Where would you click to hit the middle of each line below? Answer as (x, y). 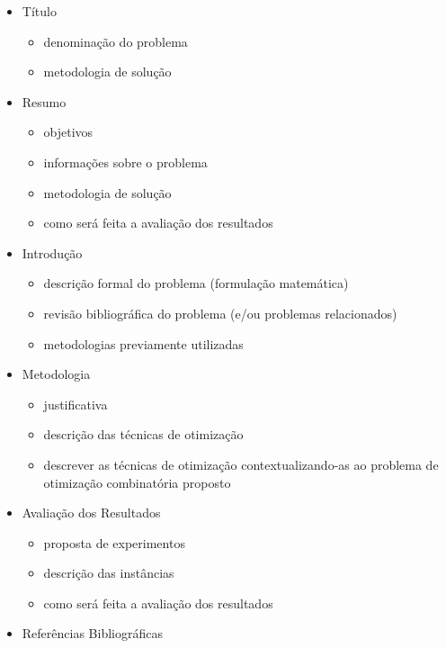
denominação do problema (116, 41)
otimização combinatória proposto (137, 482)
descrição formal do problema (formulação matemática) (196, 283)
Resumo (44, 101)
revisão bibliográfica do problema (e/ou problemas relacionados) (220, 313)
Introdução (52, 252)
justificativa (76, 404)
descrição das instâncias (109, 573)
